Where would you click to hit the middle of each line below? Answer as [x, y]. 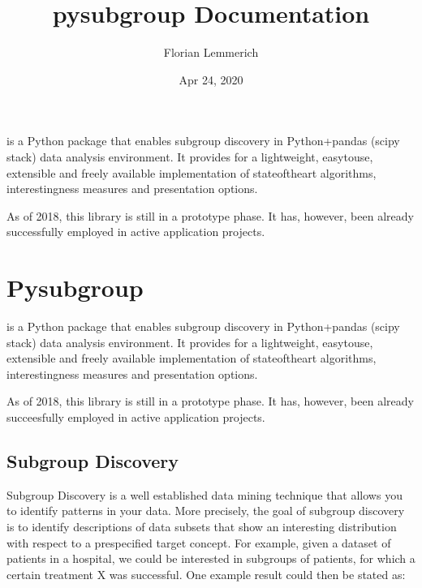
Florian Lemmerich [211, 52]
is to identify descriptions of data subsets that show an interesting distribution [202, 526]
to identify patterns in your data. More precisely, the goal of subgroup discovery [206, 511]
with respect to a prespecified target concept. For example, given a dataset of [199, 542]
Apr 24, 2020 [211, 79]
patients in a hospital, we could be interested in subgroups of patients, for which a [211, 558]
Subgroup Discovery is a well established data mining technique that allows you [205, 494]
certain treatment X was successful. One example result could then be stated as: [206, 574]
